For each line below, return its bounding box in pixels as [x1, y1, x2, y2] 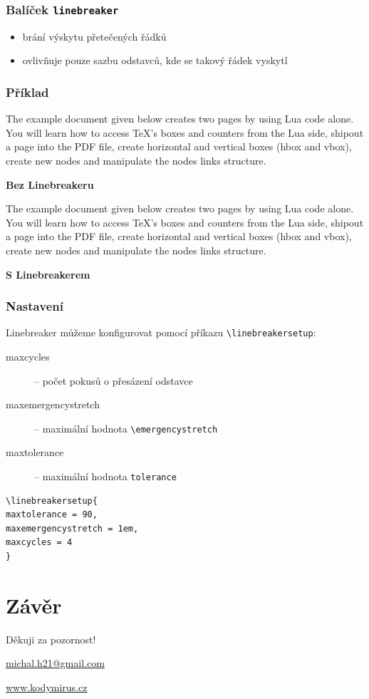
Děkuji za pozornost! [6, 631, 96, 646]
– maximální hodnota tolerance [34, 469, 177, 484]
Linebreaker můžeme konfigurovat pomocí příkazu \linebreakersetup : [6, 325, 316, 340]
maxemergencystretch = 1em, [6, 523, 139, 534]
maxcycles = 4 [6, 537, 73, 548]
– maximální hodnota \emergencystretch [34, 420, 218, 435]
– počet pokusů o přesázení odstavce [34, 373, 193, 388]
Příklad [6, 83, 49, 100]
